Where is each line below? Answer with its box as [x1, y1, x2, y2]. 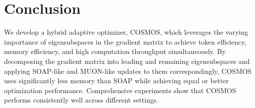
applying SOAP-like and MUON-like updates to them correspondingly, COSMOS [4, 65, 252, 76]
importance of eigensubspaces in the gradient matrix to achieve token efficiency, [4, 36, 247, 47]
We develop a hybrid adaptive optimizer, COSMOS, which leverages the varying [4, 27, 249, 37]
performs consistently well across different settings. [4, 95, 159, 105]
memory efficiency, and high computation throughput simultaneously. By [4, 46, 226, 56]
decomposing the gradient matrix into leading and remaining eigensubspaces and [4, 55, 250, 66]
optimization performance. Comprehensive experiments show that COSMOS [4, 85, 236, 95]
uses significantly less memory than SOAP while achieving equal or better [4, 75, 229, 86]
